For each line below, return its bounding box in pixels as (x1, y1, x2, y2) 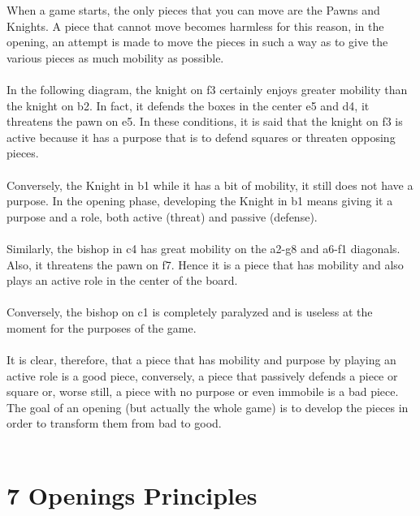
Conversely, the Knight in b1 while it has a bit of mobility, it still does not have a (6, 176, 414, 193)
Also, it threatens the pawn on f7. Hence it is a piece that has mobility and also (6, 256, 404, 273)
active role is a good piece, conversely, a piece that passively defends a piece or (6, 367, 398, 384)
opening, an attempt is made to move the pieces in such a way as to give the (6, 33, 388, 50)
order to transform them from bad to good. (6, 415, 222, 432)
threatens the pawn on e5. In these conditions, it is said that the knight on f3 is (6, 113, 403, 130)
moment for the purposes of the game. (6, 319, 197, 336)
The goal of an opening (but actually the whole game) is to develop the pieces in (6, 398, 409, 415)
